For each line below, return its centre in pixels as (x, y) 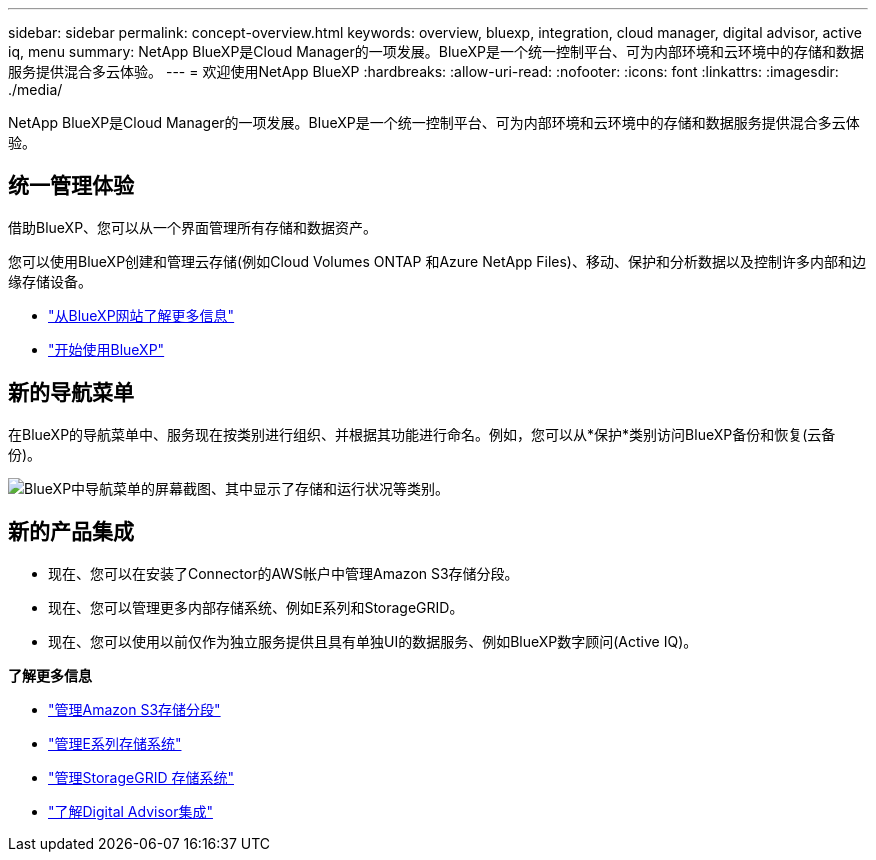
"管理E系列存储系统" (115, 743)
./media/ (35, 89)
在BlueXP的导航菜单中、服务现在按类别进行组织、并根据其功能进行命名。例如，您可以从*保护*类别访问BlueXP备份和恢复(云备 (422, 434)
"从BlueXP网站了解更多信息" (141, 315)
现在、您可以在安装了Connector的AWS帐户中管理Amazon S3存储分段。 (283, 573)
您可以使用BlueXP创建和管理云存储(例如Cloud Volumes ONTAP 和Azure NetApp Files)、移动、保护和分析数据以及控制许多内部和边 (437, 261)
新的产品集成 (71, 532)
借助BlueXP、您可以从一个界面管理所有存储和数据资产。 (193, 227)
